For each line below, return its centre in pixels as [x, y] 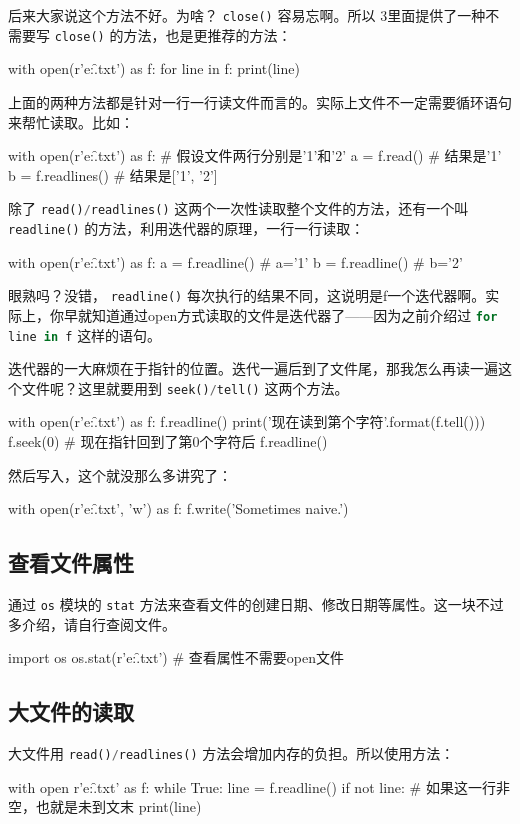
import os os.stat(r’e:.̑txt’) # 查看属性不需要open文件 [176, 657]
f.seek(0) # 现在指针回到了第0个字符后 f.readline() [168, 441]
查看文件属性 [71, 562]
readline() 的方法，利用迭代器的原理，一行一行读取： [186, 227]
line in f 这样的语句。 [85, 334]
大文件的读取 [71, 711]
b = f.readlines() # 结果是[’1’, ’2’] [113, 174]
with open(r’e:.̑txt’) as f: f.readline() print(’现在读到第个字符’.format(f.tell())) [247, 421]
